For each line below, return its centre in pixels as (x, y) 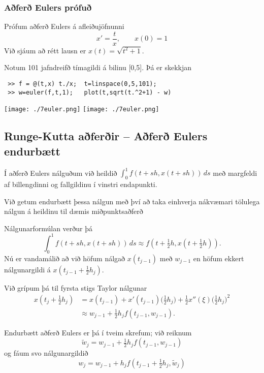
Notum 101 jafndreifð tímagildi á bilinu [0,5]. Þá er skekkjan (98, 67)
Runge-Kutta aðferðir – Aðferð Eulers (106, 136)
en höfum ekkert (219, 258)
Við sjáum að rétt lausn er (45, 50)
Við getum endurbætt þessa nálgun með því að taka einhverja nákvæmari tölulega (132, 201)
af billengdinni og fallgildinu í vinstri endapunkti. (81, 184)
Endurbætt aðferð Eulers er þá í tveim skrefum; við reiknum (98, 332)
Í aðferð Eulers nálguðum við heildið (61, 173)
